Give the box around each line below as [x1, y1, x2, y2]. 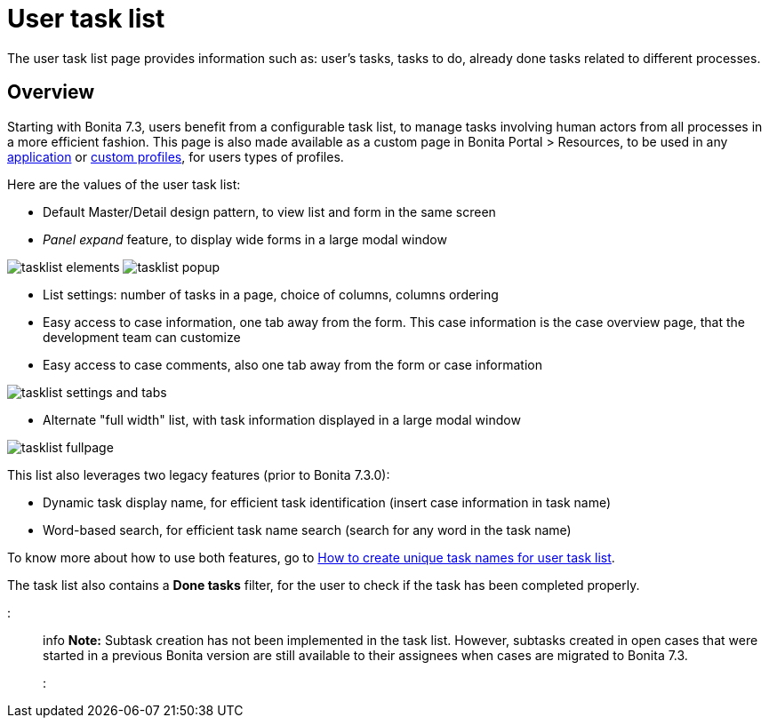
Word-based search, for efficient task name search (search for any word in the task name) [43, 522, 572, 538]
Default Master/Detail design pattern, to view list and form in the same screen [43, 203, 496, 219]
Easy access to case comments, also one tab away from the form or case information [43, 356, 542, 372]
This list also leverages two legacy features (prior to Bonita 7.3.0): [7, 466, 390, 482]
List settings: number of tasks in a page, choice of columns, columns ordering [43, 286, 499, 302]
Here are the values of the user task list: [7, 176, 241, 192]
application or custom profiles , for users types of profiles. [7, 148, 344, 164]
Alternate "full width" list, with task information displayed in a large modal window [43, 411, 521, 427]
